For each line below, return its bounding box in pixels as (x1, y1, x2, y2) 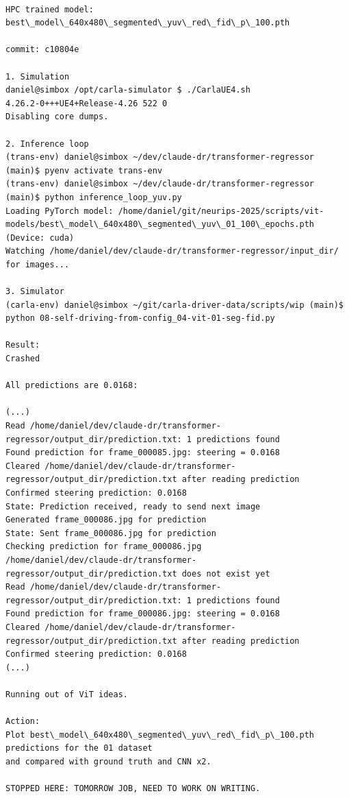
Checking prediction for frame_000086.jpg (5, 542, 202, 552)
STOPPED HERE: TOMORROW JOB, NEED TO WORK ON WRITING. (5, 784, 261, 794)
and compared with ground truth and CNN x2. (5, 756, 211, 766)
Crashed (5, 354, 40, 364)
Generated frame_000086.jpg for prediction (5, 515, 207, 525)
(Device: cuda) (5, 232, 75, 243)
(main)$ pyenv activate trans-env (5, 165, 163, 176)
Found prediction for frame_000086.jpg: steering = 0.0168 (5, 609, 280, 619)
